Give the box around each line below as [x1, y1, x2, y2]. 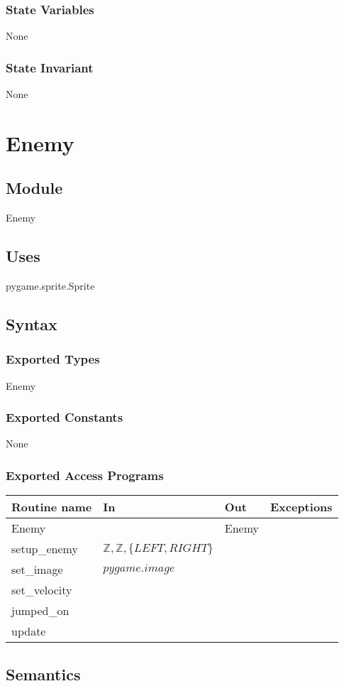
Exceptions [270, 499, 333, 516]
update [11, 623, 46, 640]
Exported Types [6, 350, 100, 368]
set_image [11, 561, 63, 578]
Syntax [6, 312, 57, 334]
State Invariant [6, 58, 94, 76]
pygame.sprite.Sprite [6, 278, 95, 293]
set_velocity [11, 582, 72, 599]
